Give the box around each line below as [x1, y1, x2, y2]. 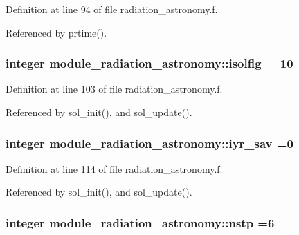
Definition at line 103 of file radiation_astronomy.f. [6, 82, 223, 96]
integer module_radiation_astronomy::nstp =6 [6, 214, 275, 231]
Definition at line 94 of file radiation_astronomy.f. [6, 2, 218, 16]
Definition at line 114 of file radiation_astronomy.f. [6, 161, 223, 176]
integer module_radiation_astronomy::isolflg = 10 [6, 55, 293, 72]
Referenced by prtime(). [6, 25, 107, 39]
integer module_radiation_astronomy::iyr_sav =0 [6, 134, 293, 151]
